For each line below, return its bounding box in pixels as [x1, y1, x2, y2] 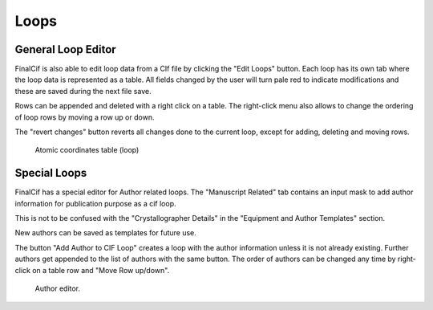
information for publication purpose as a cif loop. [14, 198, 176, 208]
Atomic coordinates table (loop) [34, 145, 140, 155]
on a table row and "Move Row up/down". [32, 265, 170, 275]
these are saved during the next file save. [14, 86, 152, 96]
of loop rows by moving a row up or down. [14, 112, 155, 122]
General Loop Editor [14, 43, 116, 56]
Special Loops [14, 166, 87, 180]
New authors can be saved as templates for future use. [14, 228, 196, 238]
